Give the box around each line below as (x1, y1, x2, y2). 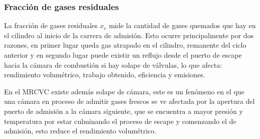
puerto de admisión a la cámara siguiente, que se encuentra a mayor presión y (4, 105, 243, 116)
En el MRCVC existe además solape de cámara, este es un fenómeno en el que (4, 86, 244, 96)
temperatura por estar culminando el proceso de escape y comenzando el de (4, 115, 236, 126)
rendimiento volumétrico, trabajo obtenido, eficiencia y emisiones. (4, 69, 205, 80)
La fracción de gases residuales (4, 20, 98, 31)
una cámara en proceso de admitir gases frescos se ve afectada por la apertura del (4, 96, 255, 106)
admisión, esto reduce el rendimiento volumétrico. (4, 125, 156, 136)
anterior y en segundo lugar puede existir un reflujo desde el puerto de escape (4, 50, 242, 60)
